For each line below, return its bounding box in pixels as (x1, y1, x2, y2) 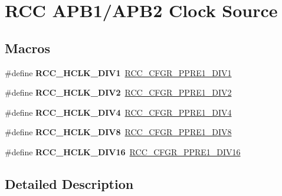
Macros (5, 38, 50, 57)
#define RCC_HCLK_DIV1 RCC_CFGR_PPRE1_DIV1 (5, 66, 232, 79)
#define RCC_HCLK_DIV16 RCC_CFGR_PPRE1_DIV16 (5, 145, 241, 158)
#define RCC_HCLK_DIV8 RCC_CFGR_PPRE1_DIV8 (5, 126, 232, 138)
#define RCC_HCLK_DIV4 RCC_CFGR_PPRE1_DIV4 (5, 106, 232, 118)
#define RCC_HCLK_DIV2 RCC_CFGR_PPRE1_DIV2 (5, 86, 232, 99)
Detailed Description (5, 174, 134, 192)
